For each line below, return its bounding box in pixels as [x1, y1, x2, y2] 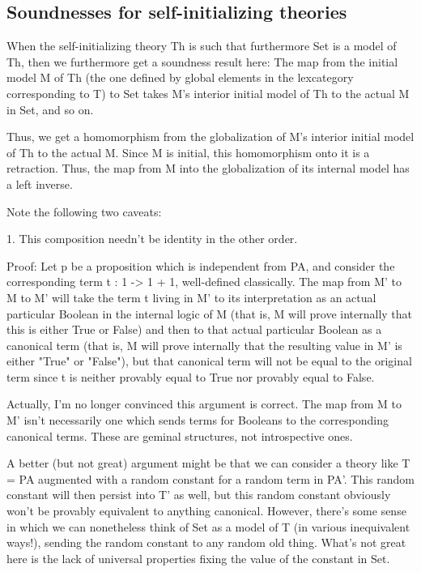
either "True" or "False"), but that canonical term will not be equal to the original [6, 352, 412, 369]
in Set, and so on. [6, 100, 94, 117]
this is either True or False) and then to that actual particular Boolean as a [6, 321, 382, 338]
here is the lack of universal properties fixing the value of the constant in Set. [6, 549, 390, 566]
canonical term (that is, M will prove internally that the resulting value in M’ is [6, 336, 402, 353]
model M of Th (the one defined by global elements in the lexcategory [6, 69, 354, 86]
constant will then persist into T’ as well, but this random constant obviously [6, 486, 391, 503]
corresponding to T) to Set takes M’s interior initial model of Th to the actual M [6, 84, 410, 101]
